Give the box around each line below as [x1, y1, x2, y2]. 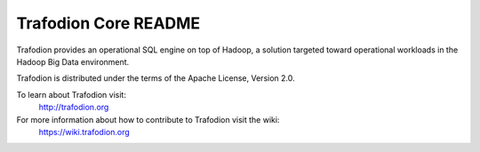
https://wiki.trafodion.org [38, 126, 131, 137]
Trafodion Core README [16, 13, 201, 33]
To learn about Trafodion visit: [16, 89, 126, 100]
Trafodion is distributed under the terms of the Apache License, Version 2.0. [16, 73, 295, 84]
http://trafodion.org [38, 102, 109, 113]
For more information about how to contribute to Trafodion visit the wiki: [16, 114, 280, 124]
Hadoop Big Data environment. [16, 56, 130, 67]
